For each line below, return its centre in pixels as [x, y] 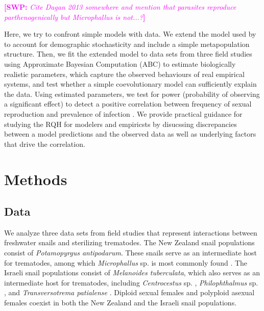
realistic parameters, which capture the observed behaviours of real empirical [124, 74]
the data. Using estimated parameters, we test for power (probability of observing [132, 94]
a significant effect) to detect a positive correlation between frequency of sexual [128, 104]
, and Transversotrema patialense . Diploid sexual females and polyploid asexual [129, 292]
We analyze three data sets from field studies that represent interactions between [131, 232]
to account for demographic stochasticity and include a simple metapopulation [127, 44]
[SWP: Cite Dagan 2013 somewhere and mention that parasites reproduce [120, 7]
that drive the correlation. [45, 144]
